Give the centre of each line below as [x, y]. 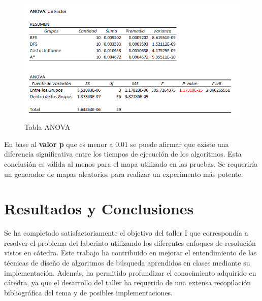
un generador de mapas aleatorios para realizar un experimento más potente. [124, 174]
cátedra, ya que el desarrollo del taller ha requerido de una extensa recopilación [128, 283]
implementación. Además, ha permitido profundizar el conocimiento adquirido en [130, 272]
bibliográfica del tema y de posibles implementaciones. [88, 292]
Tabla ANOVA [47, 127]
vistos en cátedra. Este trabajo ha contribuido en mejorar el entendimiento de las [130, 253]
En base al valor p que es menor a [59, 144]
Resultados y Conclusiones [99, 209]
